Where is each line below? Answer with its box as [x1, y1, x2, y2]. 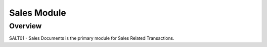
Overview [9, 22, 42, 30]
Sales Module [9, 7, 66, 18]
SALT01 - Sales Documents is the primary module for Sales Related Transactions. [9, 35, 175, 41]
